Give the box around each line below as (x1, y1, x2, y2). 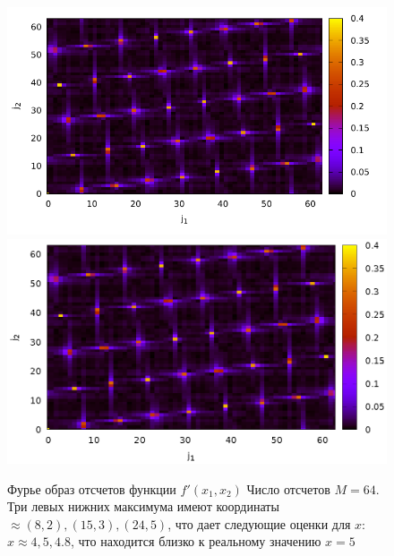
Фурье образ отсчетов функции (7, 479, 176, 498)
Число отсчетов (246, 479, 330, 498)
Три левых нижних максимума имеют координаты (7, 497, 279, 516)
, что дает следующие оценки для (167, 514, 351, 533)
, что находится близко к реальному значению (70, 532, 321, 551)
